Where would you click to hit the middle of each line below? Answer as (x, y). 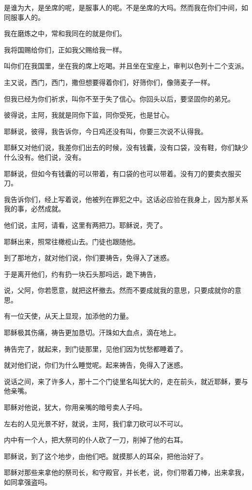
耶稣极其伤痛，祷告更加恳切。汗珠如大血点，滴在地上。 (92, 332)
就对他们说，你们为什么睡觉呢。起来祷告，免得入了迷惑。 (95, 365)
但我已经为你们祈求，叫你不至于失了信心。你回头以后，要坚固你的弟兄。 (119, 98)
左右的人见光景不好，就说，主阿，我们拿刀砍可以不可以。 (95, 423)
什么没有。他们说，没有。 (45, 157)
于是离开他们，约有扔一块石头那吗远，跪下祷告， (82, 274)
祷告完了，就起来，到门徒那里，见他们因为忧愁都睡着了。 (95, 348)
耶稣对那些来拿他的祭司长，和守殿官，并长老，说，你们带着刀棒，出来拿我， (126, 472)
